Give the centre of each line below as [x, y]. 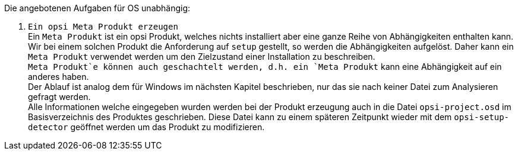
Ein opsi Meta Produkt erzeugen [103, 27]
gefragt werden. [59, 97]
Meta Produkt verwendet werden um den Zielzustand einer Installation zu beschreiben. [202, 56]
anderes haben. [59, 77]
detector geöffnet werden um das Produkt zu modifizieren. [146, 127]
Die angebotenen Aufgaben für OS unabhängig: [97, 8]
